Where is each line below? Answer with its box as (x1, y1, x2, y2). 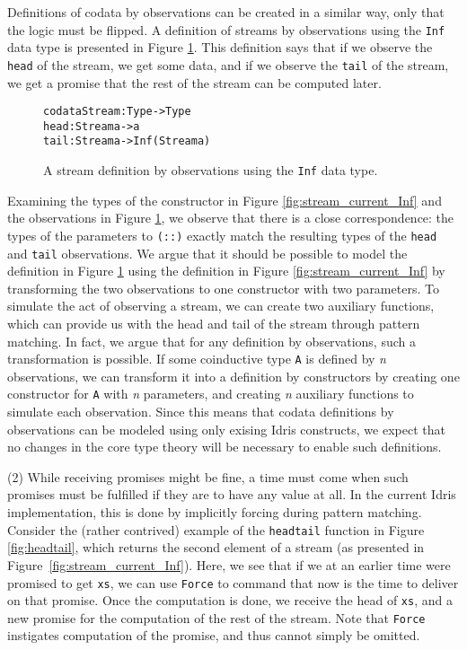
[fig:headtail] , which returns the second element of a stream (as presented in (7, 538, 425, 557)
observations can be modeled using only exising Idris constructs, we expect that (7, 419, 445, 438)
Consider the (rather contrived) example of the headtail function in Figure (7, 520, 425, 539)
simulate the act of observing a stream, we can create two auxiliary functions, (7, 296, 435, 315)
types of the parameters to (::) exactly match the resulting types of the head (7, 225, 437, 244)
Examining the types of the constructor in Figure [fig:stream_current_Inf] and (7, 190, 442, 209)
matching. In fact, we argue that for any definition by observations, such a (7, 331, 416, 350)
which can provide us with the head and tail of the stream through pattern (7, 314, 420, 332)
